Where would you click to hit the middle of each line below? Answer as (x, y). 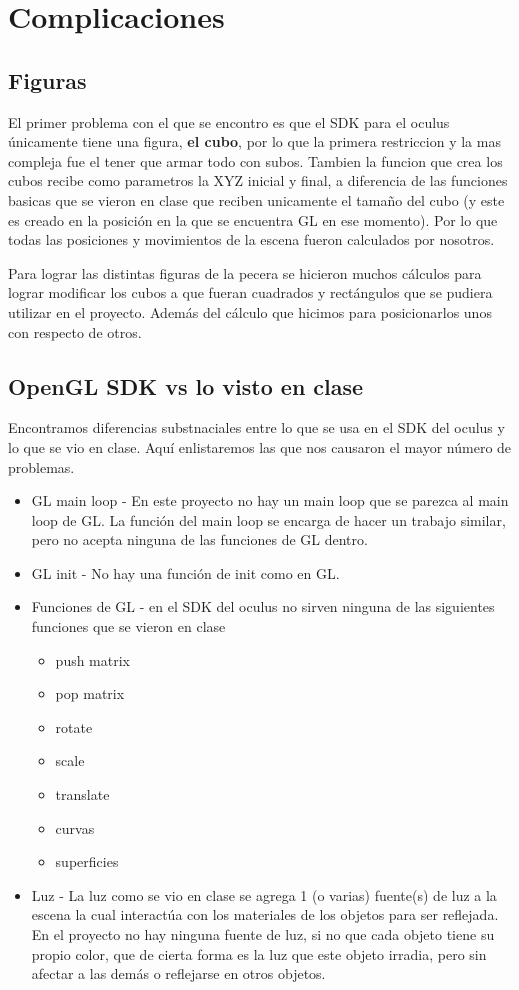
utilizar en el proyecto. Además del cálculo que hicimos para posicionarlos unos (250, 311)
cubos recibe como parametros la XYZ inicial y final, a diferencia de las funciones (258, 180)
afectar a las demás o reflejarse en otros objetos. (178, 973)
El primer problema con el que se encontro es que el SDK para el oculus (229, 121)
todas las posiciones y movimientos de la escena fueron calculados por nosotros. (251, 239)
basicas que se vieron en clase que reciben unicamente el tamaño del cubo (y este (256, 199)
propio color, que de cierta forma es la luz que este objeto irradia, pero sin (259, 953)
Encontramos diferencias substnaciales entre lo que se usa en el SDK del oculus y (256, 427)
